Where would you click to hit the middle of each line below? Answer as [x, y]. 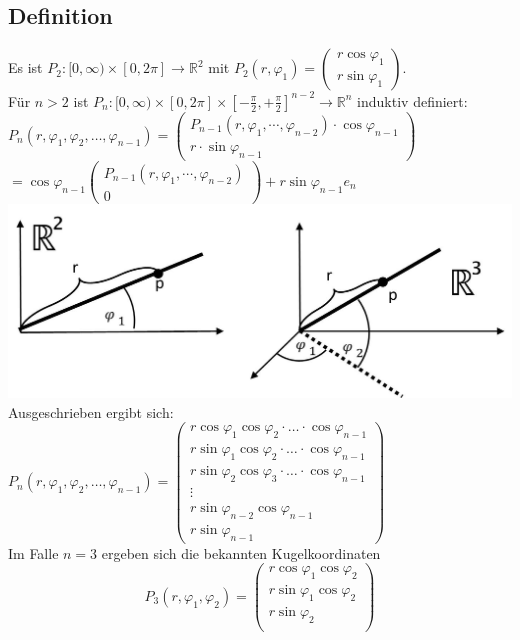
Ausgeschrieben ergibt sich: [91, 411]
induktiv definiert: [412, 100]
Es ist [25, 67]
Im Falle [33, 552]
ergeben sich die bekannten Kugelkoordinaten [241, 552]
